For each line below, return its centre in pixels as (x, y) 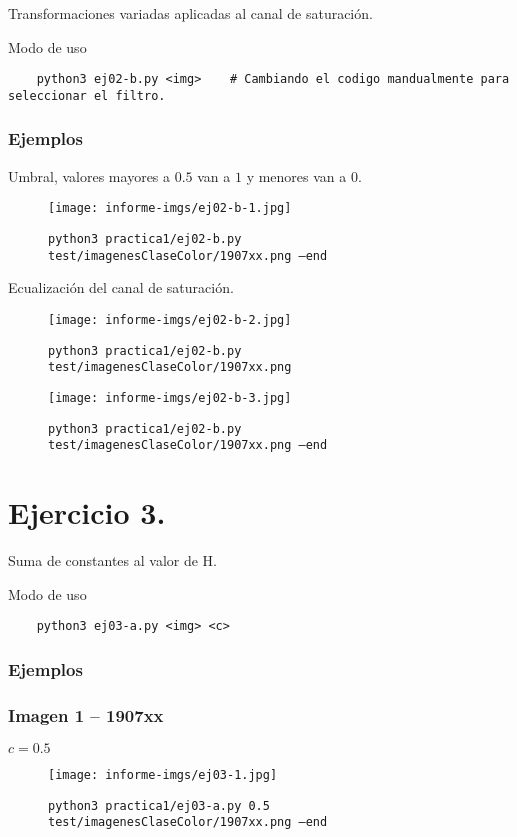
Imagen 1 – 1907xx (86, 714)
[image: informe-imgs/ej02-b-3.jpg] (170, 397)
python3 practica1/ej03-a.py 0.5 (159, 805)
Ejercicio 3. (87, 512)
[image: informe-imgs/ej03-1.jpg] (163, 774)
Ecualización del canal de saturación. (121, 287)
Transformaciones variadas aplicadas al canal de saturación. (190, 13)
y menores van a (296, 175)
